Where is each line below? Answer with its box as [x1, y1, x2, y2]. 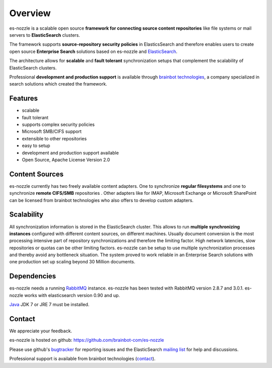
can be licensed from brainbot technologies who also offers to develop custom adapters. [9, 197, 194, 203]
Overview [9, 8, 51, 19]
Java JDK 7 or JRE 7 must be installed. [9, 302, 90, 308]
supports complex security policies [22, 121, 95, 127]
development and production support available [22, 150, 119, 156]
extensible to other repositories [22, 135, 87, 141]
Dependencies [9, 272, 56, 280]
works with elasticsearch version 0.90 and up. [24, 292, 120, 298]
